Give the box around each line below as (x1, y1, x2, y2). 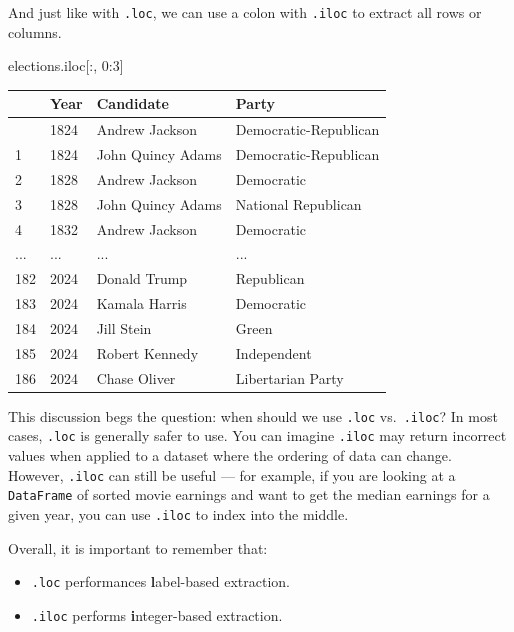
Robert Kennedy (96, 342, 199, 363)
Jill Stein (96, 317, 152, 338)
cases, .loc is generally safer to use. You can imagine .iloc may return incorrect (8, 425, 507, 446)
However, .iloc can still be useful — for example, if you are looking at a (8, 464, 456, 485)
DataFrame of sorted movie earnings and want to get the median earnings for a (8, 484, 490, 505)
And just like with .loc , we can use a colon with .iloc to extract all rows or (8, 2, 482, 22)
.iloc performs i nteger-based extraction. (31, 604, 283, 625)
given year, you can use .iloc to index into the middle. (8, 503, 349, 524)
